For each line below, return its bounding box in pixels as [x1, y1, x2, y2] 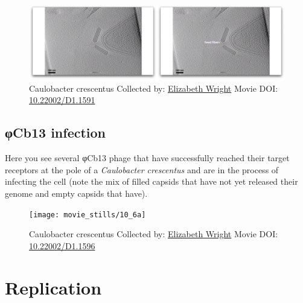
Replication [5, 275, 102, 299]
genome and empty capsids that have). [5, 187, 148, 199]
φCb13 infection [5, 123, 106, 142]
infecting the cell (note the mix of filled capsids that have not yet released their [5, 175, 298, 188]
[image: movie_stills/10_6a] [29, 210, 146, 219]
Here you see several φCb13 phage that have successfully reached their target [5, 151, 290, 164]
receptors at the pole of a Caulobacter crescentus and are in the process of [5, 163, 279, 176]
